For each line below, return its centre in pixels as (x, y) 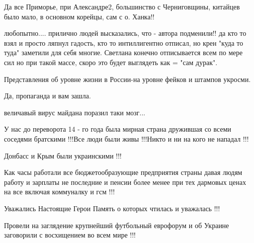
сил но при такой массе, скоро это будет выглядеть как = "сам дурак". (111, 62)
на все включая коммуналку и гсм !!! (59, 192)
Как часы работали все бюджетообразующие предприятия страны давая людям (123, 172)
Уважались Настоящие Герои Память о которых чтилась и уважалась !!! (112, 208)
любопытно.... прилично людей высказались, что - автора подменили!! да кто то (125, 33)
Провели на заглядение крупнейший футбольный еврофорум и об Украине (117, 225)
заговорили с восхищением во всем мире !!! (70, 235)
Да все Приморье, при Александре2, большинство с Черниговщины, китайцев (122, 6)
